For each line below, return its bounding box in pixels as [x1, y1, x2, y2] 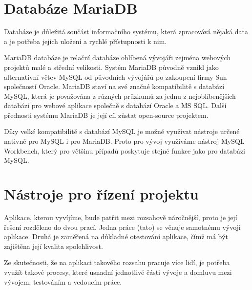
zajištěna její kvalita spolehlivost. [4, 241, 103, 251]
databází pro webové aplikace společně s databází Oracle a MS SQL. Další [4, 100, 227, 111]
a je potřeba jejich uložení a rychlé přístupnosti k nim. [4, 36, 167, 46]
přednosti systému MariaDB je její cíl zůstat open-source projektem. [4, 110, 209, 120]
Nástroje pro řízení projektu [4, 184, 199, 204]
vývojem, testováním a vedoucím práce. [4, 276, 122, 287]
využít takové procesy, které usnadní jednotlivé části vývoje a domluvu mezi [4, 267, 232, 277]
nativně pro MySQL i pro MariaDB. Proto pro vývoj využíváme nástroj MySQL [4, 136, 245, 146]
